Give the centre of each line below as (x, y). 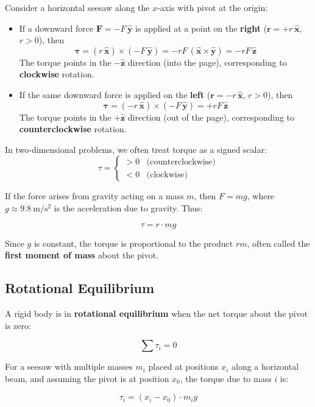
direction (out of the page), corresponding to (211, 117)
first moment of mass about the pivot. (82, 255)
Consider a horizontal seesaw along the (77, 7)
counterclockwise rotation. (73, 129)
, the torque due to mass (226, 378)
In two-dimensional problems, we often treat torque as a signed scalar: (136, 149)
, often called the (278, 243)
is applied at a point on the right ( (201, 28)
